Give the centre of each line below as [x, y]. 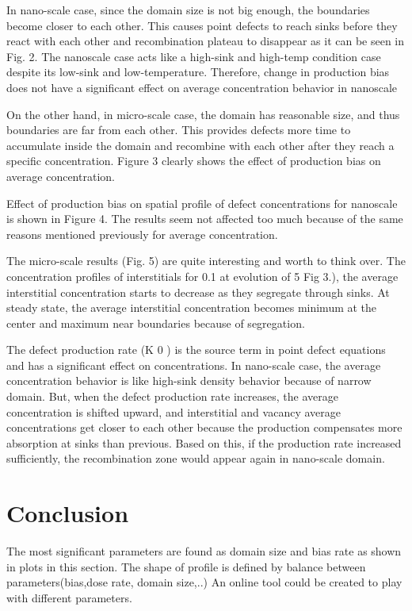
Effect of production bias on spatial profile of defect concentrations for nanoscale [202, 203]
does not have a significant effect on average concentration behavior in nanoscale [202, 87]
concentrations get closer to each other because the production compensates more [204, 427]
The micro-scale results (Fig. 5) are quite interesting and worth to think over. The [206, 261]
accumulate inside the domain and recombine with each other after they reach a [200, 145]
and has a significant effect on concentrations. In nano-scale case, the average [194, 365]
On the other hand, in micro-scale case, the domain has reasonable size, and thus [203, 114]
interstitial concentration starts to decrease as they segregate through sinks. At [198, 292]
